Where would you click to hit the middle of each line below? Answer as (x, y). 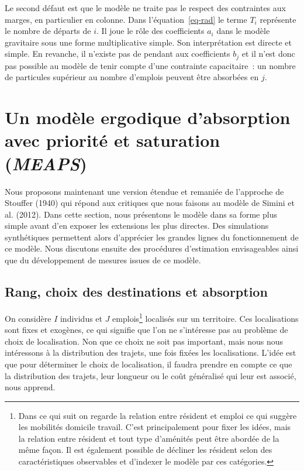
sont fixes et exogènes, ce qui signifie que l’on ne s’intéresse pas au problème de (146, 330)
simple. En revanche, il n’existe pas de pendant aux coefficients (118, 54)
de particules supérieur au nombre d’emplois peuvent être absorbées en (132, 77)
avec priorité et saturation (113, 140)
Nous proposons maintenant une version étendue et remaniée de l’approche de (144, 191)
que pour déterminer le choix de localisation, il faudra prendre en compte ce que (148, 364)
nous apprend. (30, 387)
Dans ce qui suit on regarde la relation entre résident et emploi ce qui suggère (158, 415)
